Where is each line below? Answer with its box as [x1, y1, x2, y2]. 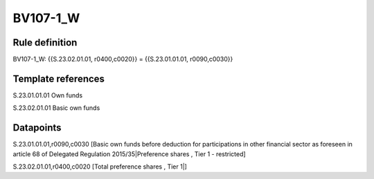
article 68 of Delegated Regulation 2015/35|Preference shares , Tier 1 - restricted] [12, 149, 246, 158]
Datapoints [12, 122, 62, 134]
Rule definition [12, 37, 78, 48]
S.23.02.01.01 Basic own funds [12, 104, 100, 112]
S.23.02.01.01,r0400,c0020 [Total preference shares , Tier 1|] [12, 162, 187, 171]
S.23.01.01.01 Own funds [12, 91, 83, 100]
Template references [12, 73, 105, 84]
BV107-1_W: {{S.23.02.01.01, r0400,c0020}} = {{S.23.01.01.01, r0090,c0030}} [12, 55, 233, 64]
